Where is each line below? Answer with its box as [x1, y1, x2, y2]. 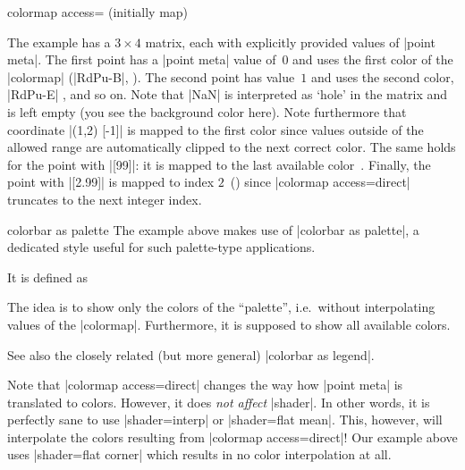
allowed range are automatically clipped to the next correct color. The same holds [7, 138, 456, 156]
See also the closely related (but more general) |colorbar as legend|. [7, 345, 375, 364]
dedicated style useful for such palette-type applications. [7, 238, 316, 256]
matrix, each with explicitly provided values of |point [145, 32, 435, 51]
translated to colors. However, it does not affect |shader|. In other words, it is [7, 392, 430, 411]
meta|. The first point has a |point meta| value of [7, 50, 276, 69]
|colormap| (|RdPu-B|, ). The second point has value [7, 67, 295, 86]
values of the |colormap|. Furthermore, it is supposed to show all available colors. [7, 315, 451, 333]
